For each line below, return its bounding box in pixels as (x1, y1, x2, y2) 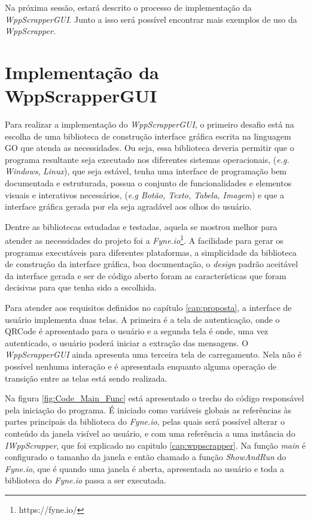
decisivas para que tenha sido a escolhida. (5, 281, 157, 294)
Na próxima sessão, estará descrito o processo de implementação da (5, 1, 252, 13)
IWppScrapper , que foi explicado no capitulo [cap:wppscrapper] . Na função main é (5, 439, 306, 451)
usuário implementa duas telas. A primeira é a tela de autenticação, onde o (5, 313, 280, 325)
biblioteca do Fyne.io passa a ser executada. (5, 474, 166, 486)
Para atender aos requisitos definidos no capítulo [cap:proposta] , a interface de (5, 301, 292, 314)
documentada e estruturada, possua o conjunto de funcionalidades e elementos (5, 177, 292, 189)
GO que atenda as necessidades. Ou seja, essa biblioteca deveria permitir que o (5, 141, 294, 154)
